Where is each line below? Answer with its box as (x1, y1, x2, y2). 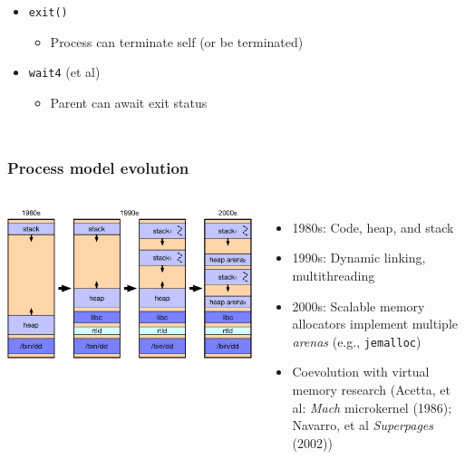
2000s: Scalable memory (292, 296, 425, 315)
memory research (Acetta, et (292, 379, 450, 398)
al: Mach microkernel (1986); (292, 397, 452, 416)
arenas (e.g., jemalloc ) (292, 331, 421, 350)
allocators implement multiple (292, 314, 458, 333)
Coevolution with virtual (292, 362, 430, 381)
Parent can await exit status (50, 92, 208, 111)
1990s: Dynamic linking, (292, 248, 426, 267)
